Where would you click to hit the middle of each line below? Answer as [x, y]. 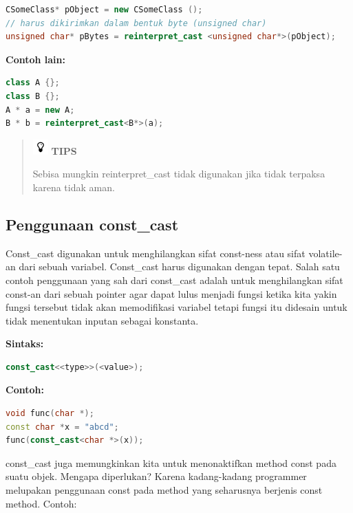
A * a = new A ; [40, 110]
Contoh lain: [35, 59]
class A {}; [33, 83]
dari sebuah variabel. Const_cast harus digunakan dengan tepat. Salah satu [179, 266]
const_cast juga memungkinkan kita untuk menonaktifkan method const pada [171, 462]
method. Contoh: [41, 503]
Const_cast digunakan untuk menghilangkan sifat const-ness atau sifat [156, 253]
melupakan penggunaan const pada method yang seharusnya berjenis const [164, 490]
